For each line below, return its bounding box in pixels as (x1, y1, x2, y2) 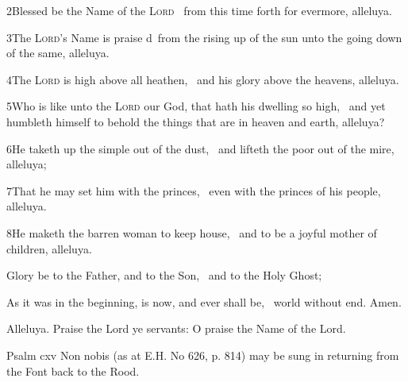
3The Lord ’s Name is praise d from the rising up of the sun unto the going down (6, 29, 402, 45)
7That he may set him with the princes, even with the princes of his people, (6, 182, 381, 199)
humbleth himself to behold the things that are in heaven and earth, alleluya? (6, 113, 385, 129)
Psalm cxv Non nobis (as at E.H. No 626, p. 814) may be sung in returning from (6, 346, 399, 363)
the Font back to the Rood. (6, 362, 140, 379)
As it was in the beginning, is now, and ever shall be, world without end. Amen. (6, 293, 402, 310)
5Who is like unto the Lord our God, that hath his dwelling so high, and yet (6, 98, 386, 114)
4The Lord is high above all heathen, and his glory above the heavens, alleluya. (6, 71, 399, 87)
